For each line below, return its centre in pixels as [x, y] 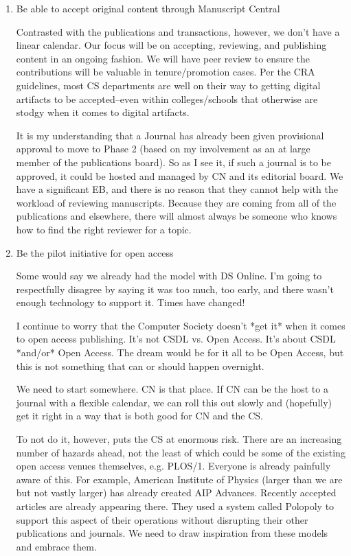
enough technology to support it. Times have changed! [131, 302]
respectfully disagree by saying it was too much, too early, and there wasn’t [175, 289]
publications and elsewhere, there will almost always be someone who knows [177, 216]
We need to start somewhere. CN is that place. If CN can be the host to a [172, 389]
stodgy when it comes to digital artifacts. [103, 112]
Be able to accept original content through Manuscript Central [148, 8]
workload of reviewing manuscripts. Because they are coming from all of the [176, 202]
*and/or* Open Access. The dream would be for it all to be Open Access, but [180, 352]
